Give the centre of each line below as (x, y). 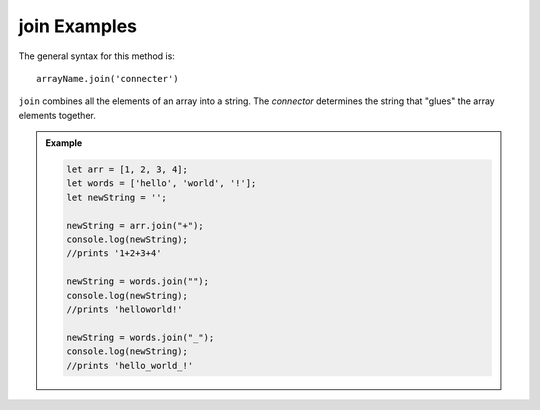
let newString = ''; (116, 197)
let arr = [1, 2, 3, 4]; (127, 169)
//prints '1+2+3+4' (114, 253)
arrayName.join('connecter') (107, 78)
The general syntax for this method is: (96, 56)
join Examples (78, 26)
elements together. (57, 115)
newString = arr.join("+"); (135, 225)
